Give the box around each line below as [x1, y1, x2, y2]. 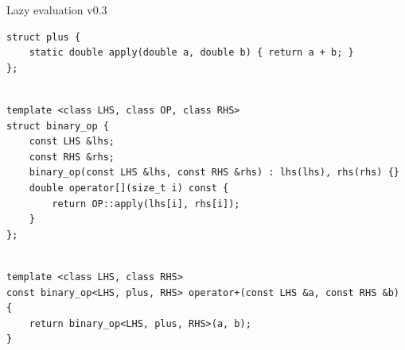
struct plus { [6, 31, 81, 43]
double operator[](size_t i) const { [29, 182, 229, 194]
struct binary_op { [6, 120, 109, 132]
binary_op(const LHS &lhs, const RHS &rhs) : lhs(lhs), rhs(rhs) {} [29, 167, 399, 179]
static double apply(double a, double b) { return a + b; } [29, 47, 354, 59]
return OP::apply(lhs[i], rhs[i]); [52, 198, 240, 210]
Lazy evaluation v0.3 [6, 2, 107, 17]
